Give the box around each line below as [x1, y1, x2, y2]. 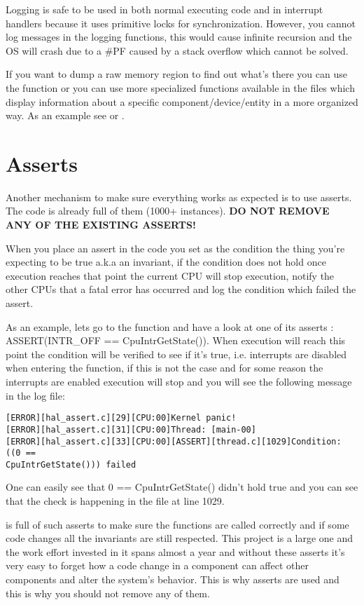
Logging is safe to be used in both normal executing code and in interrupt [6, 2, 323, 16]
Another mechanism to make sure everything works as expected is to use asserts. [6, 189, 352, 204]
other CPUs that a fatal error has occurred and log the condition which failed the [6, 282, 356, 297]
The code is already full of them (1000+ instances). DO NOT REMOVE [6, 203, 330, 218]
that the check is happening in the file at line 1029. [6, 494, 225, 508]
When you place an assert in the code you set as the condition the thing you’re [6, 240, 345, 255]
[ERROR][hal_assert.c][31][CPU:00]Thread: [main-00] [6, 424, 256, 435]
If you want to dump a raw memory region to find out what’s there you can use [6, 67, 347, 81]
